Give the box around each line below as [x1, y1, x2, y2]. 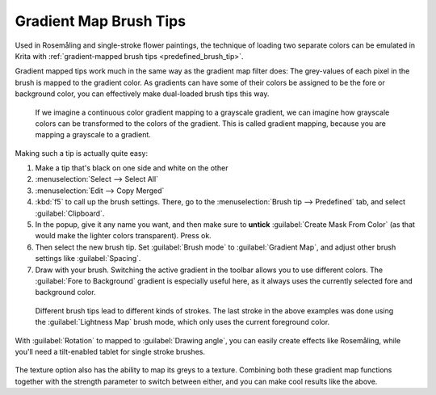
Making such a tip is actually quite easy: [15, 148, 149, 158]
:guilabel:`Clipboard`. [35, 208, 105, 218]
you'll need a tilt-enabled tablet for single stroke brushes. [15, 347, 206, 356]
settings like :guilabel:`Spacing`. [35, 254, 141, 263]
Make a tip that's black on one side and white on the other [35, 163, 228, 173]
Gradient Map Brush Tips [15, 12, 186, 30]
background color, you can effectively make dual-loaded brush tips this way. [15, 89, 270, 99]
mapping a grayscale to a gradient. [35, 130, 151, 140]
